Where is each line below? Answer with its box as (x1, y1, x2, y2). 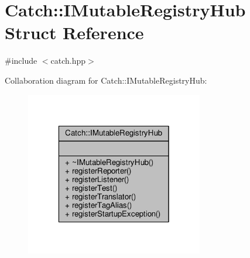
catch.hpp (50, 54, 86, 67)
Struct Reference (5, 20, 144, 44)
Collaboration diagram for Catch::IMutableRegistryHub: (5, 74, 207, 86)
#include (5, 54, 37, 67)
